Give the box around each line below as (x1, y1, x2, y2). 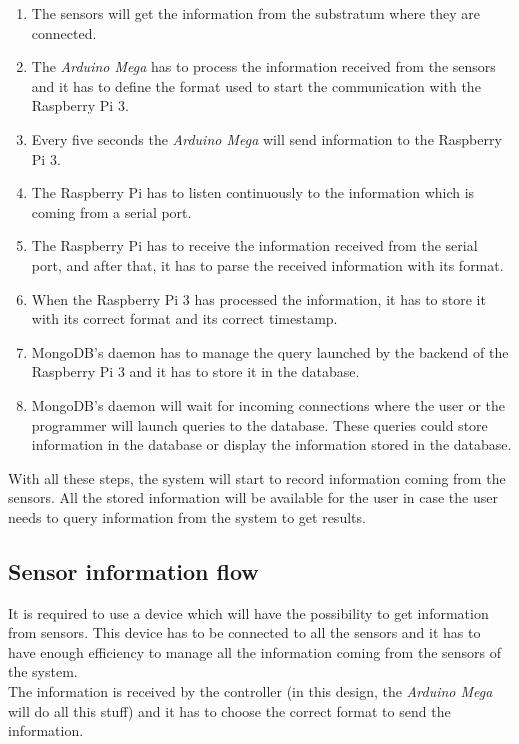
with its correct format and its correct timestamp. (31, 308, 338, 329)
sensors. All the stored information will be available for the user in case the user (8, 487, 498, 508)
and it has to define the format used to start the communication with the (31, 75, 481, 96)
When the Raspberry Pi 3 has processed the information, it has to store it (31, 288, 486, 309)
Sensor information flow (8, 555, 259, 586)
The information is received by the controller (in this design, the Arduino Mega (8, 681, 493, 702)
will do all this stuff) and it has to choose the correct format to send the (8, 700, 451, 721)
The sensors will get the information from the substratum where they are (31, 3, 481, 23)
